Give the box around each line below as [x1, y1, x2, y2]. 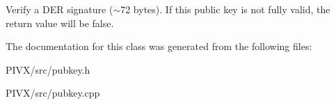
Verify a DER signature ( [6, 2, 113, 16]
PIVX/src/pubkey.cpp [6, 86, 100, 100]
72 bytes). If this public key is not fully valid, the [120, 2, 330, 16]
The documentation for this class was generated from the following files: [6, 39, 312, 54]
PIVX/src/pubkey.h [6, 62, 90, 76]
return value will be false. [6, 15, 114, 30]
